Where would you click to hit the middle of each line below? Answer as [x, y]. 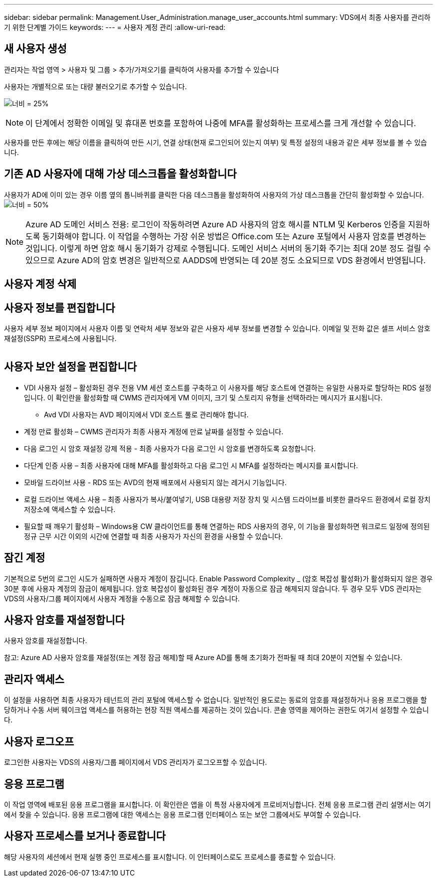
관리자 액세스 [34, 679]
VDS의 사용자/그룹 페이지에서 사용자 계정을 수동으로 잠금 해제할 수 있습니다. [122, 598]
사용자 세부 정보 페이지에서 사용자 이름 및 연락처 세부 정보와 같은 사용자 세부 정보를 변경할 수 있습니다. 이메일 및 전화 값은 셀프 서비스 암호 [217, 328]
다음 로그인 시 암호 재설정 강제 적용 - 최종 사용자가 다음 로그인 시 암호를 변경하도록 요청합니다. [170, 448]
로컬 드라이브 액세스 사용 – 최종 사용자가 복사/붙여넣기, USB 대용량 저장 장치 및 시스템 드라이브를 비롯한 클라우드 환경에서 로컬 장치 [227, 499]
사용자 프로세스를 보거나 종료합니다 [85, 836]
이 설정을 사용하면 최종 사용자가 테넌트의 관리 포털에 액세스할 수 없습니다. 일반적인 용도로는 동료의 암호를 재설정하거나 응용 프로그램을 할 [216, 700]
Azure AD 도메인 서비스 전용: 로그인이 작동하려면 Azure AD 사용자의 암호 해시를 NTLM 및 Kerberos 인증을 [216, 224]
